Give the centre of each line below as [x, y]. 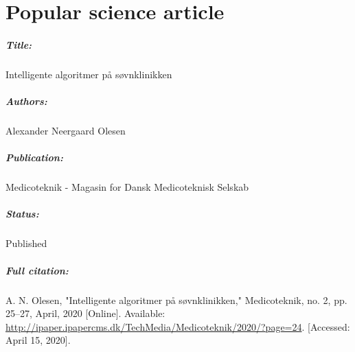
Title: [19, 44]
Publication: [34, 157]
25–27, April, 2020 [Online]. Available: [85, 313]
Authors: [26, 101]
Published [26, 243]
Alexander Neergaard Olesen [66, 131]
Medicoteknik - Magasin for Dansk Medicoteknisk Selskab [127, 187]
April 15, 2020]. [38, 340]
